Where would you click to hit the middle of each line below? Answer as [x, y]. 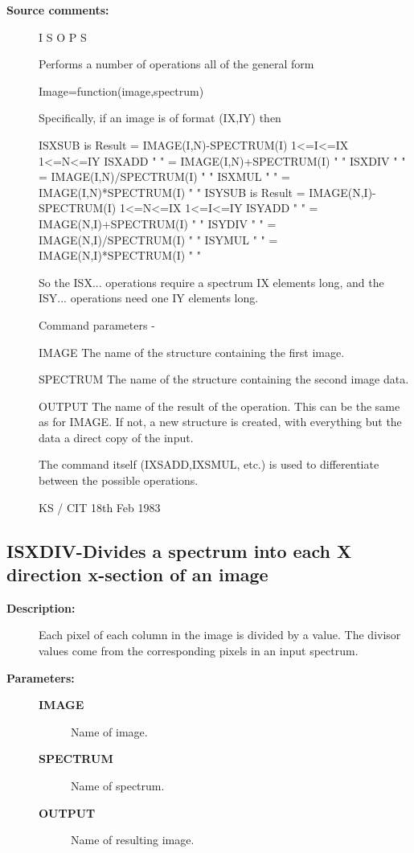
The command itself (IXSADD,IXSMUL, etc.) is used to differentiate [209, 464]
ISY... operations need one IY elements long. [149, 298]
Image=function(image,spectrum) [121, 90]
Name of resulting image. [133, 840]
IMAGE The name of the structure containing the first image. [192, 352]
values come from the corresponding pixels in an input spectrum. [199, 651]
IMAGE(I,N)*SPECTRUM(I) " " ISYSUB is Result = [172, 192]
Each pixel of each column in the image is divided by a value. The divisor [220, 635]
